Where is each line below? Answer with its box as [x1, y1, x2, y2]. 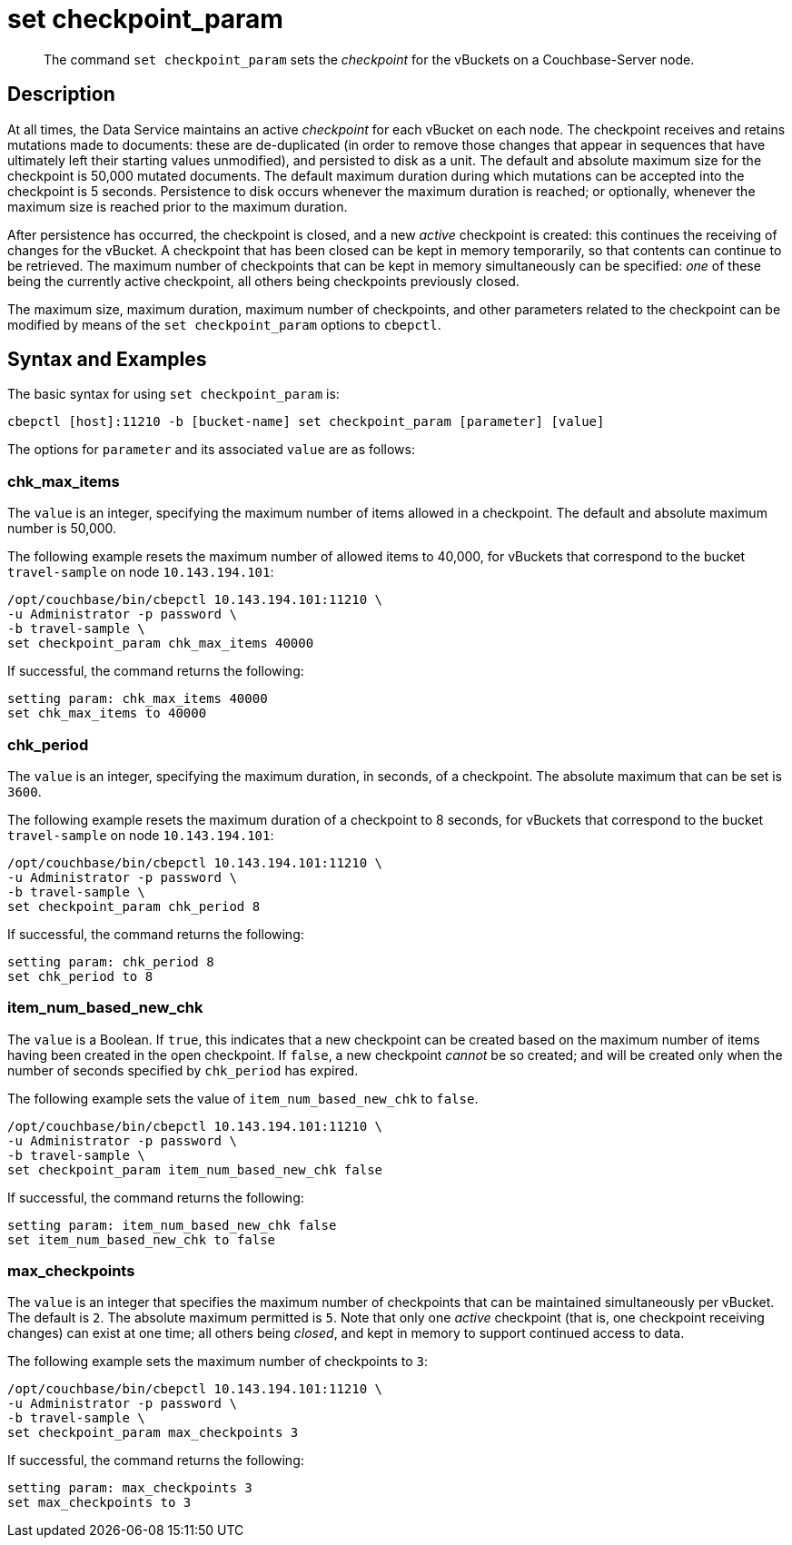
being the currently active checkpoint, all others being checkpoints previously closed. [7, 272, 520, 289]
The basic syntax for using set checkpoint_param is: [7, 386, 340, 402]
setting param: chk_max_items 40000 [7, 691, 268, 707]
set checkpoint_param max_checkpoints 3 [7, 1425, 299, 1441]
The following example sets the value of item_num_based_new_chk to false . [7, 1090, 479, 1106]
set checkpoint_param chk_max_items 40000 [7, 636, 314, 651]
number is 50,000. [7, 520, 117, 537]
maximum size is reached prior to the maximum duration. [7, 198, 348, 214]
